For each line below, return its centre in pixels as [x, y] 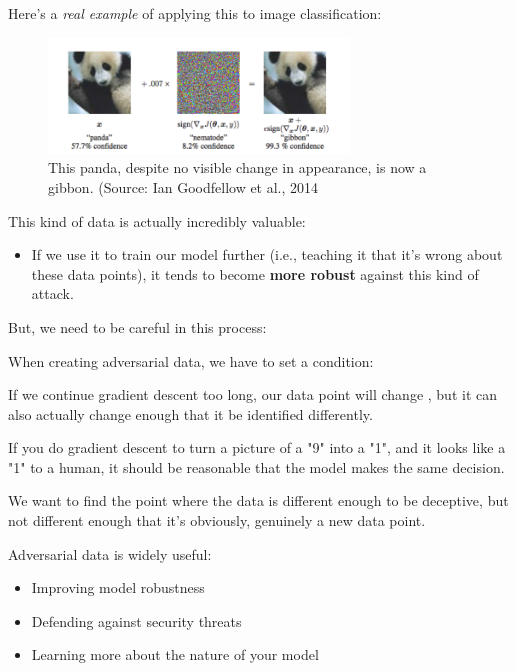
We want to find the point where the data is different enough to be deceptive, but [258, 500]
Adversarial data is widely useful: [110, 553]
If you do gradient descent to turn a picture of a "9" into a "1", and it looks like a [257, 447]
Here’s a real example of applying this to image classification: [195, 13]
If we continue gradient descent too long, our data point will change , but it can [252, 394]
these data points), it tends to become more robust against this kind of [255, 273]
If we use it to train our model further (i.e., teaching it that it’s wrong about [267, 254]
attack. [52, 293]
